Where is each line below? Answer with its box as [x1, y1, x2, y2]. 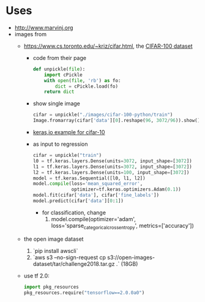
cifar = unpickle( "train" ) [32, 153, 102, 159]
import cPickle [44, 72, 83, 78]
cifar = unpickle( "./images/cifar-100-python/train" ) [32, 111, 173, 118]
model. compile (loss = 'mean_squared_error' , [32, 181, 143, 187]
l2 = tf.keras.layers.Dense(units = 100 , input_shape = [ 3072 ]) [32, 169, 190, 175]
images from [14, 30, 47, 37]
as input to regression [32, 140, 88, 148]
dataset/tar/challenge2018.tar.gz [32, 260, 115, 267]
